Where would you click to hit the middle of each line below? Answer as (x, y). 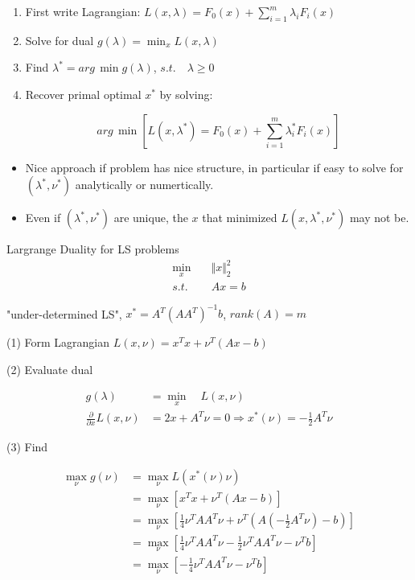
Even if (43, 218)
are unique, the (151, 218)
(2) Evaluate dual (50, 369)
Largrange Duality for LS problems (93, 249)
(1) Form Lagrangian (58, 342)
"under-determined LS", (64, 313)
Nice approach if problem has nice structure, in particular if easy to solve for (214, 167)
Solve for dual (60, 40)
